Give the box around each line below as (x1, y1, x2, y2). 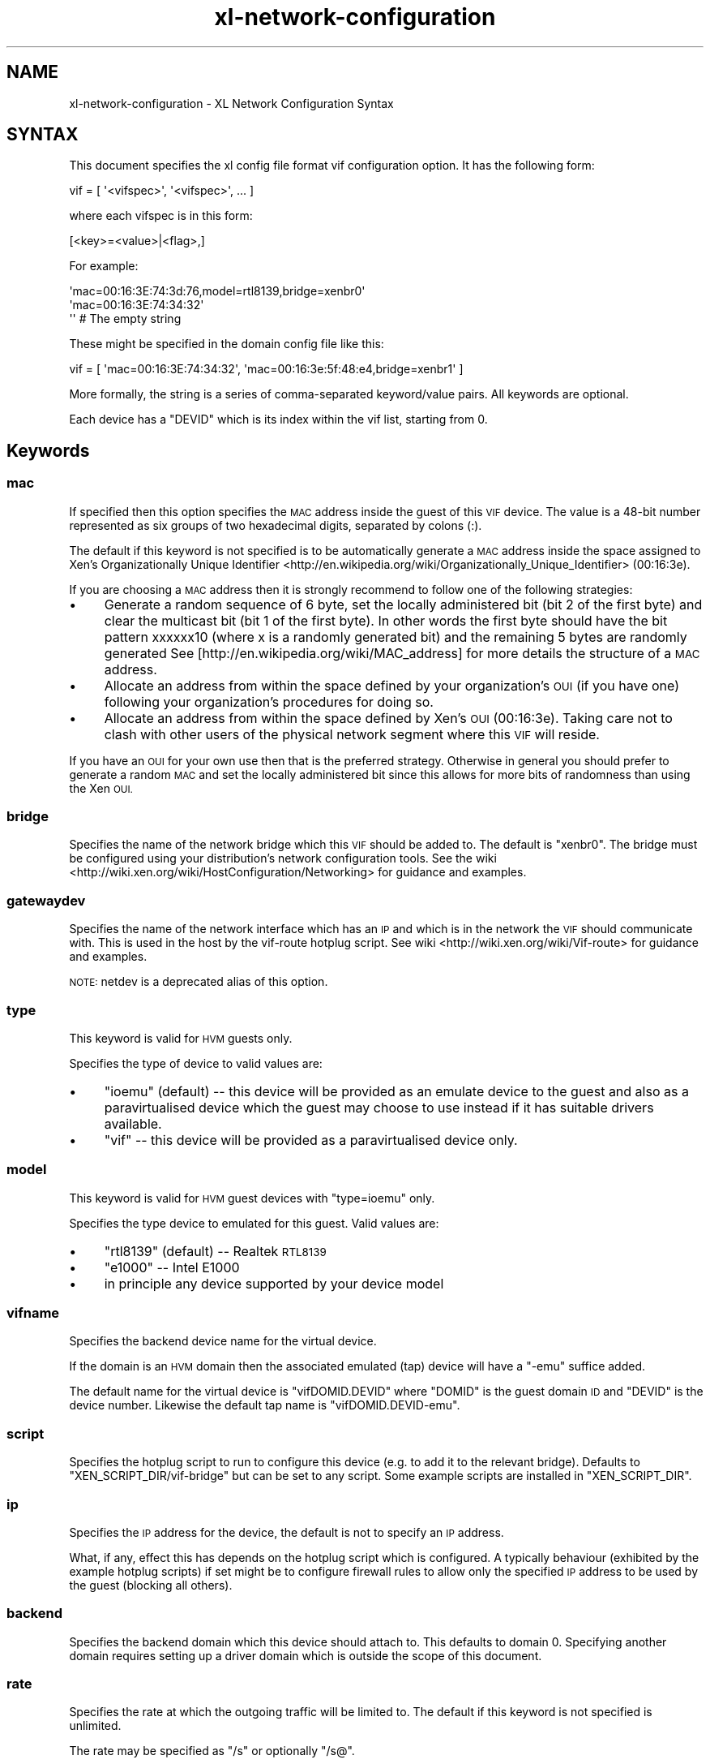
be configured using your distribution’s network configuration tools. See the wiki (69, 851, 497, 866)
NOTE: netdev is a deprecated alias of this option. (69, 975, 328, 989)
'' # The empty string (69, 312, 182, 326)
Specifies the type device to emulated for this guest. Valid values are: (69, 1215, 439, 1230)
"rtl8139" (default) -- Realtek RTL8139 (104, 1242, 327, 1259)
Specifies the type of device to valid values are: (69, 1056, 323, 1070)
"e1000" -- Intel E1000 (104, 1258, 240, 1276)
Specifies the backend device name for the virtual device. (69, 1334, 377, 1349)
